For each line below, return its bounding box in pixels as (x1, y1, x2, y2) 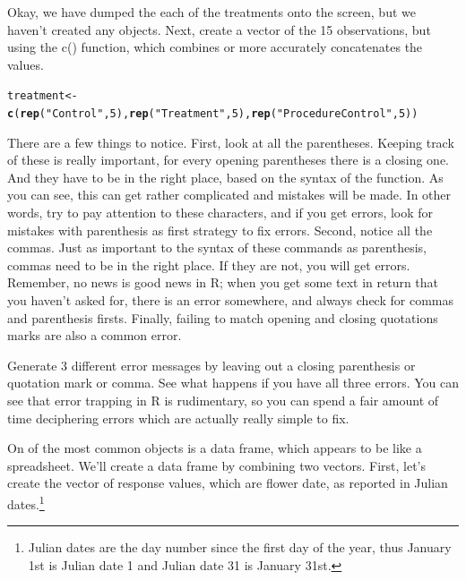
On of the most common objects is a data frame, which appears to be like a (7, 439, 422, 457)
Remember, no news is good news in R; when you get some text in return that (7, 273, 439, 292)
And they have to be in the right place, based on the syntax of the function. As (7, 167, 444, 186)
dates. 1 (7, 491, 45, 513)
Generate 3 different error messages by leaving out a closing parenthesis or (7, 355, 416, 374)
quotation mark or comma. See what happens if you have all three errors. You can (7, 373, 459, 392)
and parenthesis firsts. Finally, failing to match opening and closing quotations (7, 308, 438, 327)
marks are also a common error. (7, 326, 182, 345)
